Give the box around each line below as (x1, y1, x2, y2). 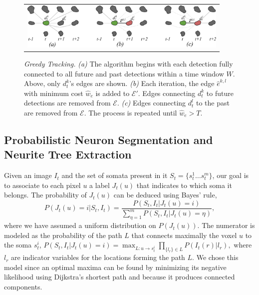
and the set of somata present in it (61, 170, 168, 180)
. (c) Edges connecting (117, 97, 186, 108)
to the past (196, 97, 230, 108)
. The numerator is (197, 220, 255, 230)
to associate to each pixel (4, 179, 81, 190)
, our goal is (212, 170, 249, 180)
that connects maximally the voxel (131, 229, 237, 240)
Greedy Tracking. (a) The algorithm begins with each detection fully (24, 58, 233, 68)
